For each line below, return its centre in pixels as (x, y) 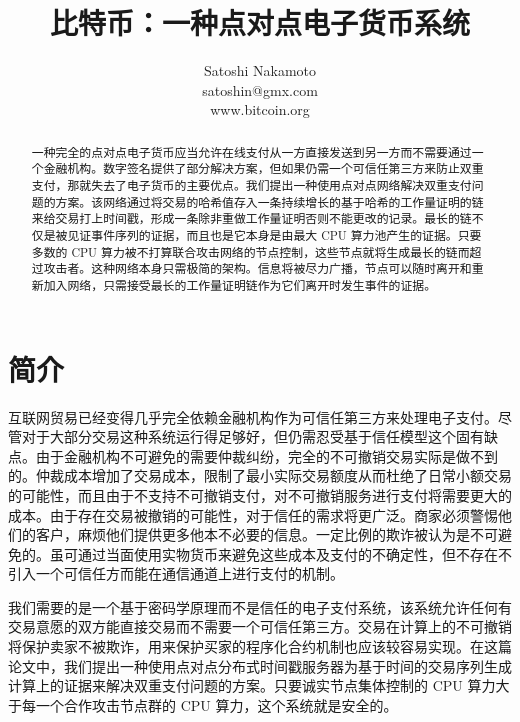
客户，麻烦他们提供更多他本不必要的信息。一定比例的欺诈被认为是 (252, 534)
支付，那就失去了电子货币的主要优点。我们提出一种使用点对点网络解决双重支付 (251, 185)
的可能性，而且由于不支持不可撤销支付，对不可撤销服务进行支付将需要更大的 (260, 494)
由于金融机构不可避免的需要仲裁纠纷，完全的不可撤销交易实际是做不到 (266, 455)
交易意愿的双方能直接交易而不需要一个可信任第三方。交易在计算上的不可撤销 (260, 626)
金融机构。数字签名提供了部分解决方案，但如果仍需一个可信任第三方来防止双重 (263, 168)
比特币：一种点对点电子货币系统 (259, 22)
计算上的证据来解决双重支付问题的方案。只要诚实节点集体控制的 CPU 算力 (252, 685)
